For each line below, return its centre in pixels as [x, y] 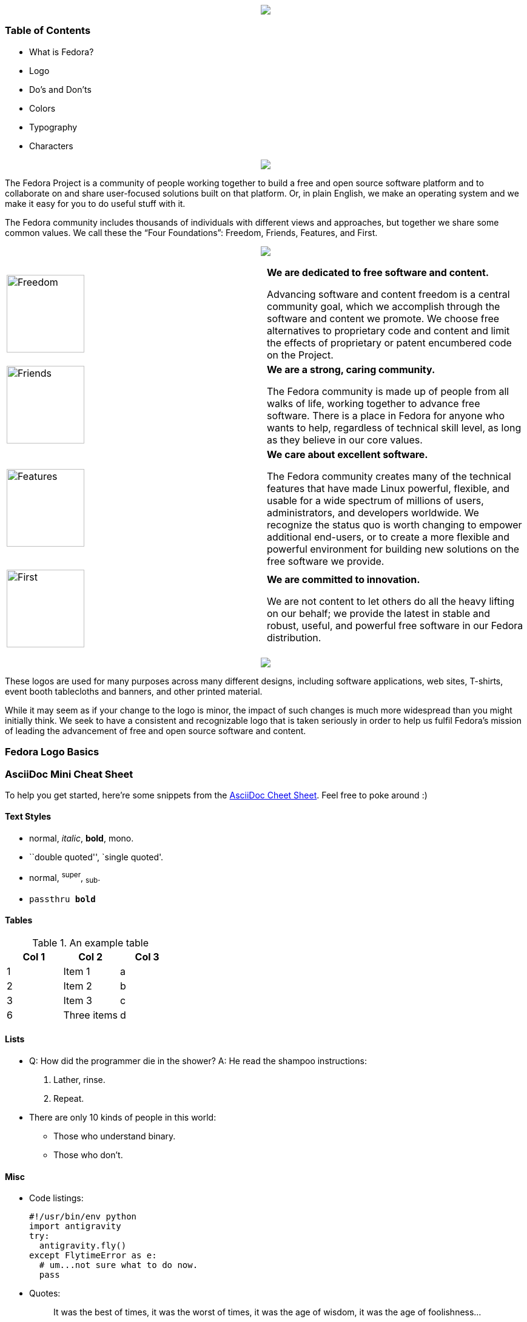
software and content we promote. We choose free [383, 318]
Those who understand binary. [115, 1136]
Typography [53, 127]
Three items [90, 1015]
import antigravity [75, 1226]
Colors [42, 108]
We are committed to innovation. [344, 579]
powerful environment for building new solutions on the [393, 549]
